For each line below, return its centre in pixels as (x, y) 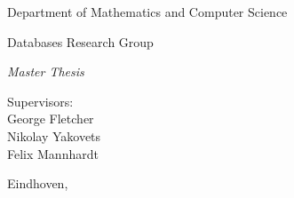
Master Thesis (46, 71)
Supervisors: (40, 101)
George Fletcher (51, 119)
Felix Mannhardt (53, 153)
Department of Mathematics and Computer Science (147, 12)
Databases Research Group (80, 41)
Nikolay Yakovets (54, 135)
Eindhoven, (38, 183)
